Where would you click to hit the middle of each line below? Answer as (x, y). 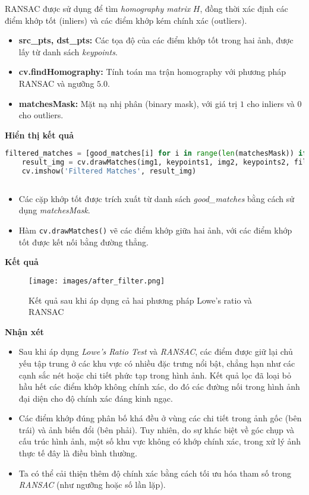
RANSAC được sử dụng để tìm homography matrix (98, 8)
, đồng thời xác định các (244, 8)
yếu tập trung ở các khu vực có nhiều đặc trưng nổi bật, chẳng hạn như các (157, 363)
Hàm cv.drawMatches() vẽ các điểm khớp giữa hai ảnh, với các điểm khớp (155, 230)
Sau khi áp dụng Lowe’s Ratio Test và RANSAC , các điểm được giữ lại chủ (156, 351)
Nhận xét (24, 331)
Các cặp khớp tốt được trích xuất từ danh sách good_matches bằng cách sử (157, 198)
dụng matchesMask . (54, 210)
